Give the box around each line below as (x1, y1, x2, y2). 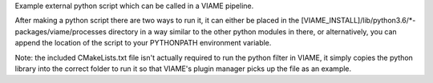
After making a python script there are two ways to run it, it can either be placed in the (14, 16, 300, 26)
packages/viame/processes (14, 26, 107, 36)
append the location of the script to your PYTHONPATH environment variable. (14, 38, 272, 48)
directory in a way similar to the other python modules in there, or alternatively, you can (108, 26, 397, 36)
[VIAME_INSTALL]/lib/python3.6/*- (301, 16, 416, 26)
